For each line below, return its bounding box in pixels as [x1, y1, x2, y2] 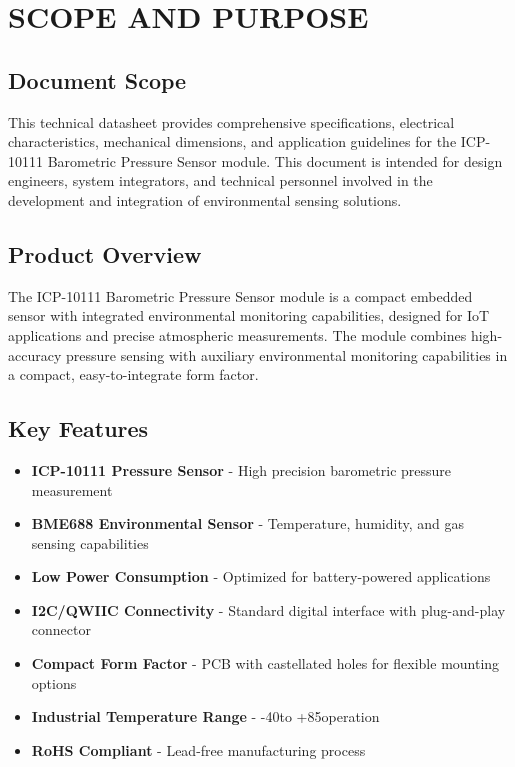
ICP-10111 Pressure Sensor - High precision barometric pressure [31, 459, 452, 480]
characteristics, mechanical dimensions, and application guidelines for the [8, 131, 457, 152]
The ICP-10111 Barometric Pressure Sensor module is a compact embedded [8, 285, 473, 306]
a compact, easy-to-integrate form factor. [8, 364, 259, 385]
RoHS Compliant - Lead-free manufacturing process [31, 739, 366, 760]
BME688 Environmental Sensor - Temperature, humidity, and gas [31, 513, 464, 534]
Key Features [8, 413, 149, 444]
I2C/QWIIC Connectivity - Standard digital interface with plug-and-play [31, 599, 506, 620]
